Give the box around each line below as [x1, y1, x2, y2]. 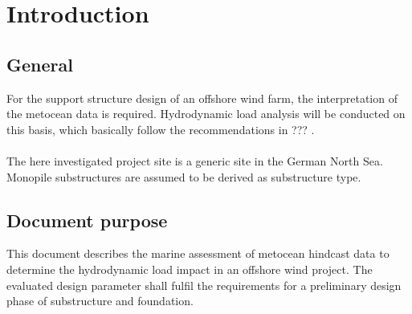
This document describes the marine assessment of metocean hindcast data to [6, 245, 390, 262]
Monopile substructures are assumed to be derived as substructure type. [6, 168, 361, 185]
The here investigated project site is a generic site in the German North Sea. [6, 152, 383, 169]
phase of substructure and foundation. [6, 292, 194, 309]
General [6, 51, 73, 76]
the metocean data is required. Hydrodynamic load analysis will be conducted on [6, 105, 406, 122]
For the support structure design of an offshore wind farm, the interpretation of [6, 89, 398, 106]
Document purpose [6, 207, 168, 232]
